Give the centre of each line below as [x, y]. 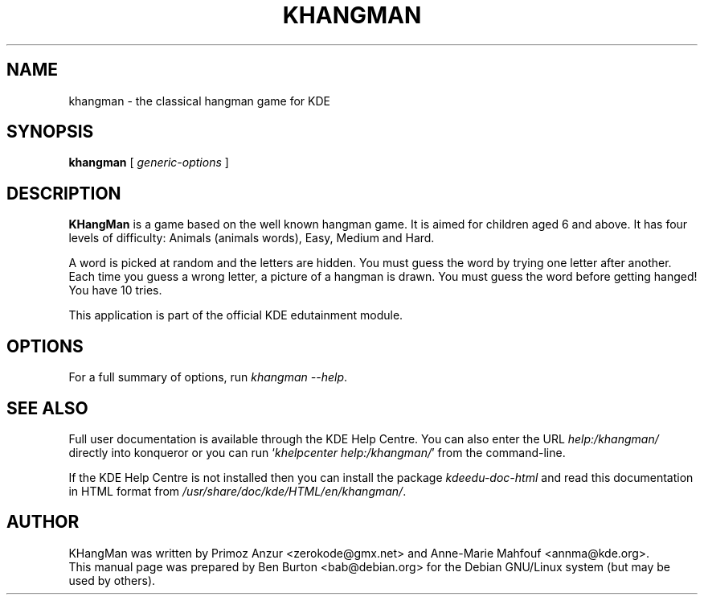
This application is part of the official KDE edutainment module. [236, 315]
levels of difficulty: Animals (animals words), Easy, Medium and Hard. [252, 238]
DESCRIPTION [64, 193]
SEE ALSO [47, 408]
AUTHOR [43, 522]
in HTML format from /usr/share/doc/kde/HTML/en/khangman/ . [237, 491]
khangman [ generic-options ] [149, 163]
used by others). [112, 580]
